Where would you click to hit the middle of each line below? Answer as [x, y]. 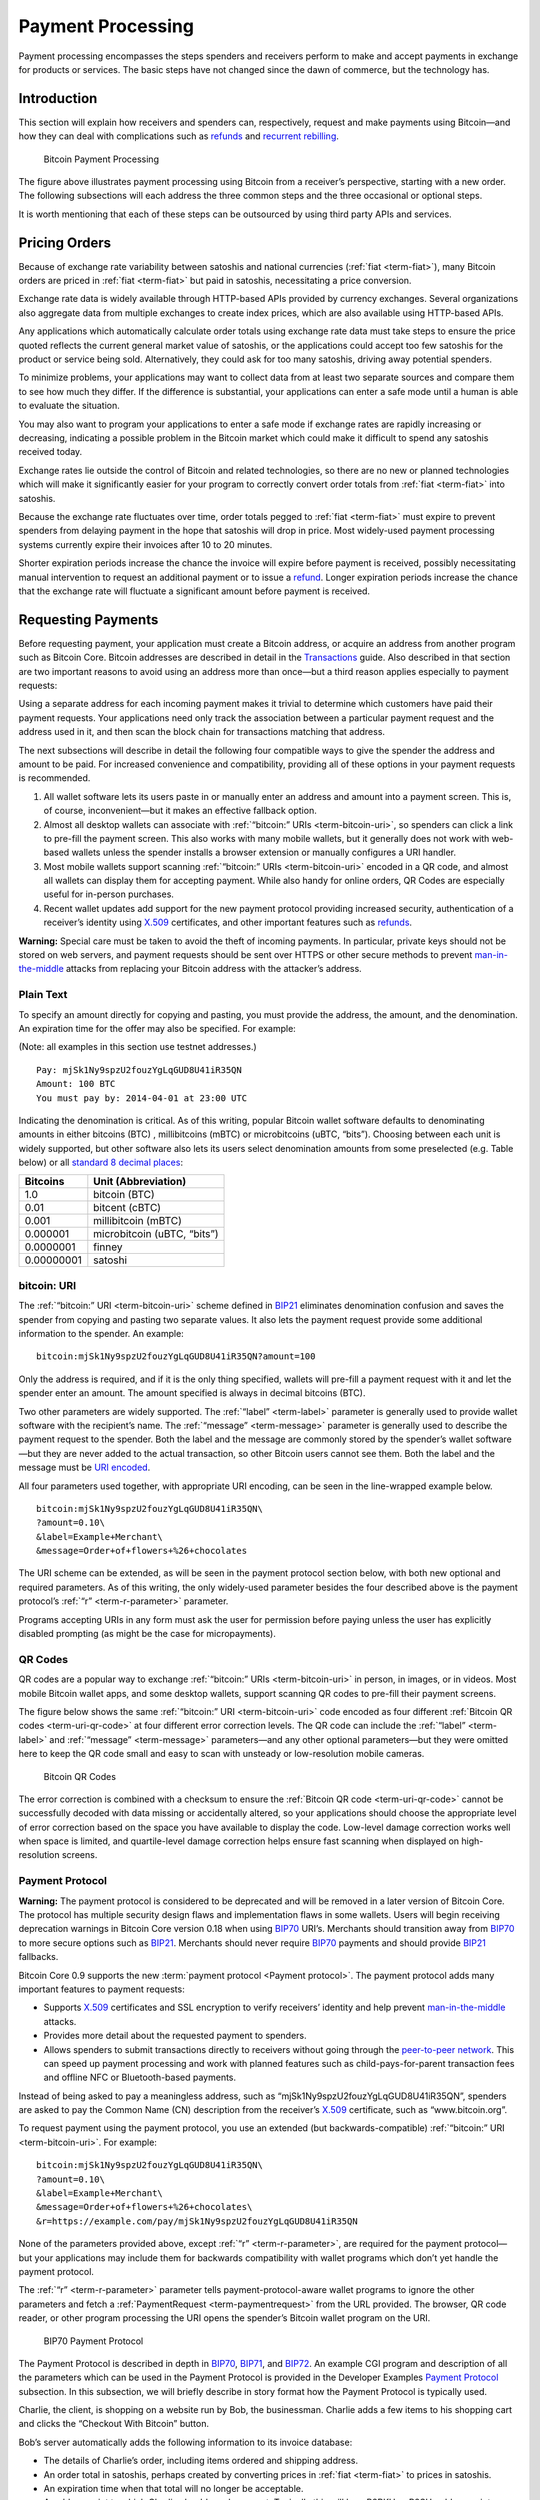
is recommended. [54, 778]
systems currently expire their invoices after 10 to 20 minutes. [145, 544]
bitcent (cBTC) [127, 1208]
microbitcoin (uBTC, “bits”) [156, 1234]
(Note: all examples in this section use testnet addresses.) [137, 1047]
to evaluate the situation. [69, 406]
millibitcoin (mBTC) [137, 1221]
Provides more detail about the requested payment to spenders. [175, 2036]
